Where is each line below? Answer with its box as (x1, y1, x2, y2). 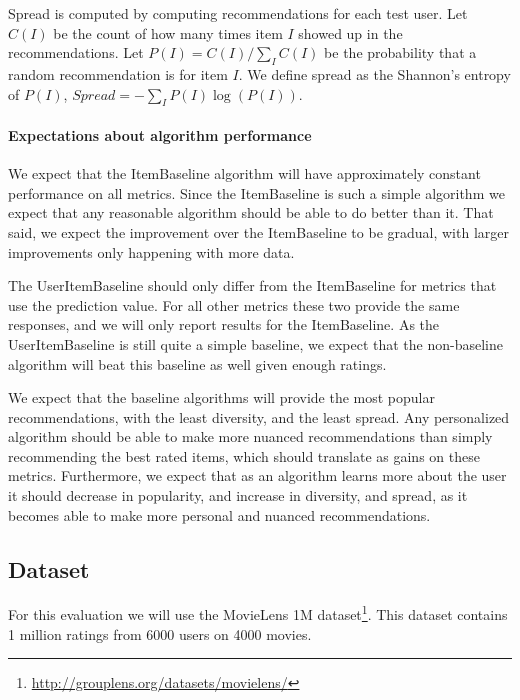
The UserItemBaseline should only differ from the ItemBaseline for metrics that (8, 275, 497, 296)
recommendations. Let (8, 42, 144, 63)
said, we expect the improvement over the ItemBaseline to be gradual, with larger (8, 221, 509, 242)
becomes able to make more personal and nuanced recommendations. (8, 504, 431, 525)
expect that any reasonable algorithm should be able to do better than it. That (8, 202, 494, 223)
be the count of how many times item (53, 22, 283, 43)
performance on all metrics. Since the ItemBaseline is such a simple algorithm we (8, 182, 505, 203)
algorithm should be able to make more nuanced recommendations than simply (8, 426, 493, 447)
